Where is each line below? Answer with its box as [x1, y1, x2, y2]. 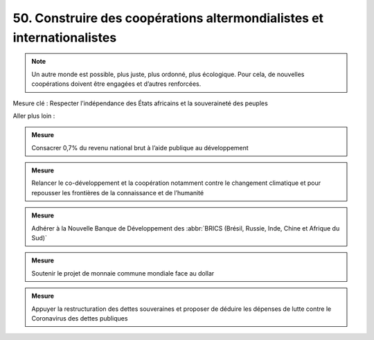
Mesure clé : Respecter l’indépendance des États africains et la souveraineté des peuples [12, 99, 268, 107]
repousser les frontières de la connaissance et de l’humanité [31, 188, 204, 197]
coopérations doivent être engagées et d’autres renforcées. [31, 80, 202, 88]
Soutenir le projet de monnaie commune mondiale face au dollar [31, 269, 215, 277]
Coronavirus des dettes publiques [31, 314, 128, 322]
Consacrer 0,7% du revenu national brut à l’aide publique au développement [31, 143, 249, 152]
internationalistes [12, 30, 117, 45]
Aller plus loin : [12, 111, 55, 120]
